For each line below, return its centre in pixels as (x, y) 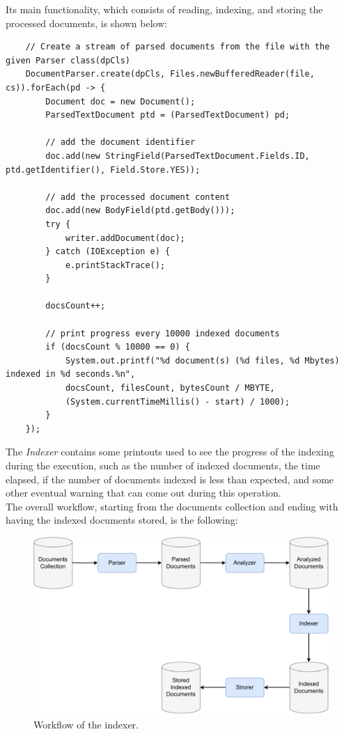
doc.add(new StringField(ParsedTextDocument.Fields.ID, (178, 156)
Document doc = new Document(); (120, 101)
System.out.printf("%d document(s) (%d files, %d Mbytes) (202, 360)
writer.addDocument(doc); (125, 238)
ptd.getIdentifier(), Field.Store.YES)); (103, 170)
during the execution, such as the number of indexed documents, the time (163, 465)
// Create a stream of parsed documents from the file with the (178, 47)
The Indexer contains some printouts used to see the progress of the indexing (170, 452)
